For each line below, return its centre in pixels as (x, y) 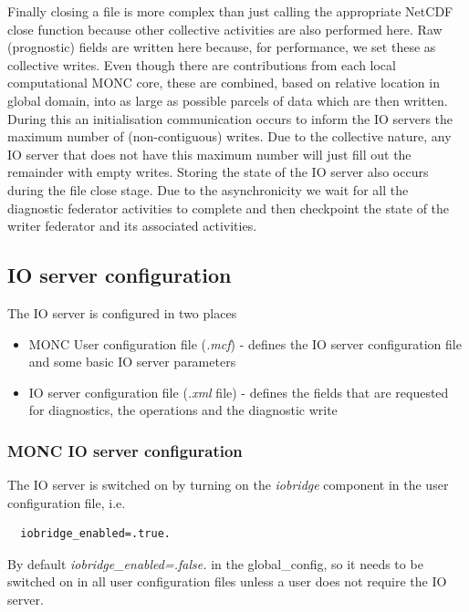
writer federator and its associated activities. (132, 226)
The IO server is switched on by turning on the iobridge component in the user (228, 485)
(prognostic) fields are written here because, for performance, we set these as (222, 47)
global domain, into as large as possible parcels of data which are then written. (228, 100)
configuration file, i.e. (67, 502)
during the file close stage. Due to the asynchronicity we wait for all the (208, 189)
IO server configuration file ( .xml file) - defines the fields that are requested (239, 392)
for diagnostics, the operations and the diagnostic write (183, 410)
